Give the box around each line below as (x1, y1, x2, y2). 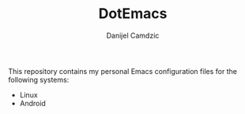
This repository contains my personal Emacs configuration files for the (8, 66, 237, 75)
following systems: (8, 75, 70, 84)
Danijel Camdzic (106, 31, 160, 40)
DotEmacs (98, 5, 168, 23)
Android (19, 98, 46, 108)
